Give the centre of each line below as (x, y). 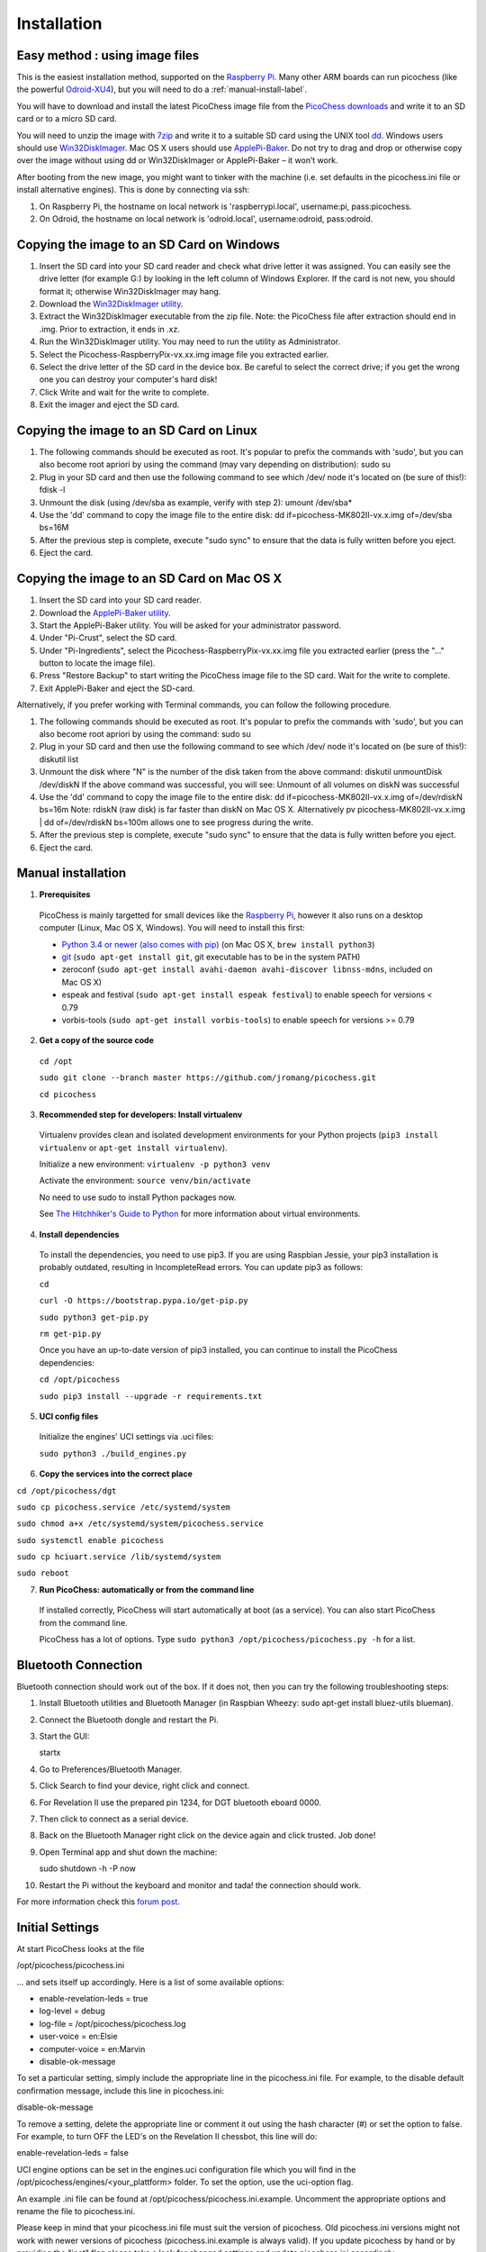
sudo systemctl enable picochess (90, 1540)
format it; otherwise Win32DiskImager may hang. (130, 291)
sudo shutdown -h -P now (88, 1868)
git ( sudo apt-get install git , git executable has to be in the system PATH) (211, 957)
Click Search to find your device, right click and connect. (144, 1786)
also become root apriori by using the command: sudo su (145, 734)
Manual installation (72, 873)
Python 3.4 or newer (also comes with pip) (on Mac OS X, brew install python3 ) (218, 944)
